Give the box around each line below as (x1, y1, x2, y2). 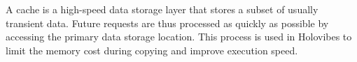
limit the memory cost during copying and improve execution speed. (6, 42, 298, 57)
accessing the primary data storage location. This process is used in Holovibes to (6, 29, 352, 44)
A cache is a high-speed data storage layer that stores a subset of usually (6, 2, 318, 16)
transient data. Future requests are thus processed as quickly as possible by (6, 15, 329, 30)
